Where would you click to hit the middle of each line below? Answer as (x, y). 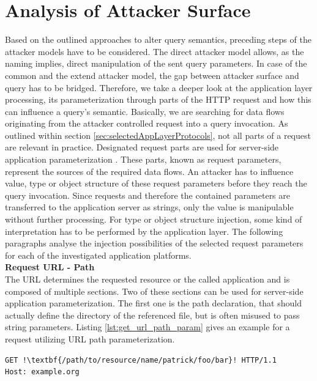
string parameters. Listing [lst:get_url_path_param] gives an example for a (147, 327)
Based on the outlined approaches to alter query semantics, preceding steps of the (158, 39)
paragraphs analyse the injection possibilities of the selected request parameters (154, 243)
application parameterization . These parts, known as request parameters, (143, 159)
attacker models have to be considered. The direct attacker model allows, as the (155, 51)
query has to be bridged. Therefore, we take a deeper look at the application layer (159, 87)
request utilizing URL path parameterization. (90, 338)
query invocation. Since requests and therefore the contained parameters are (148, 195)
